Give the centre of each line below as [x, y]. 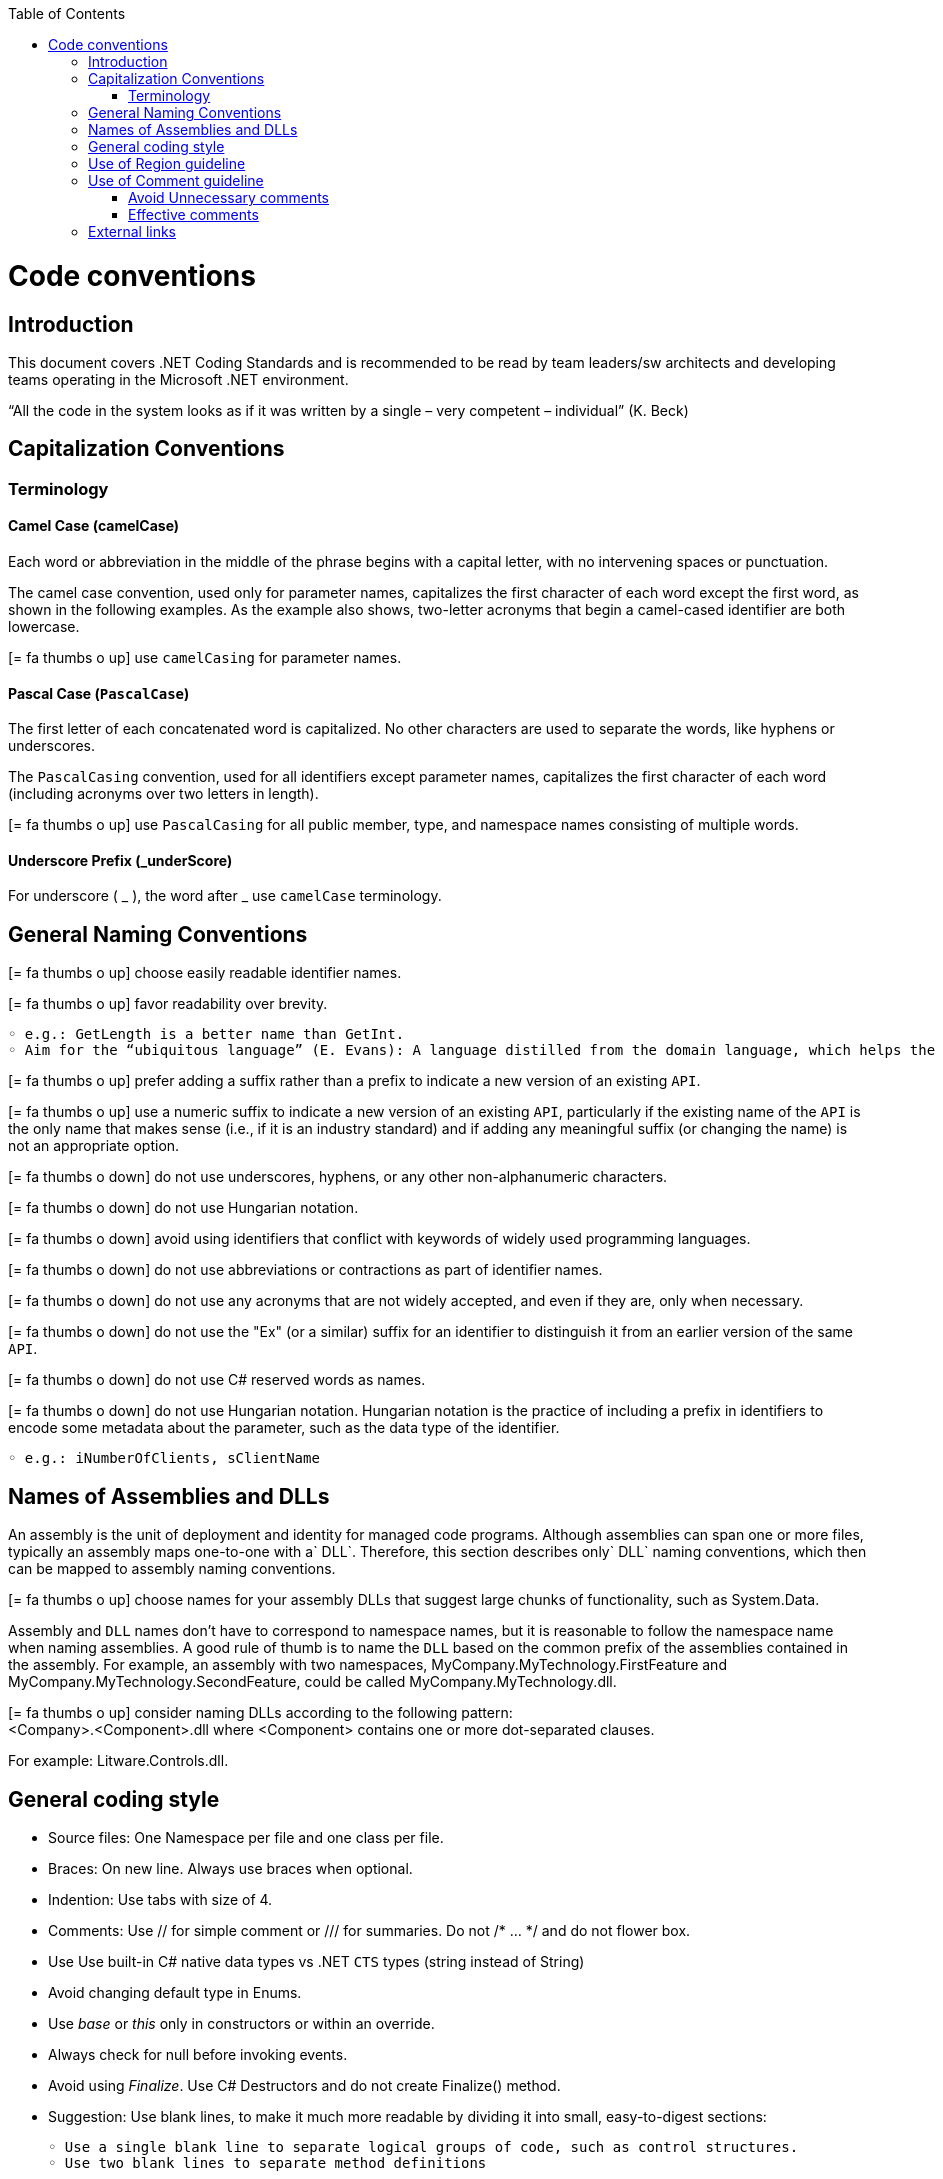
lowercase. [44, 626]
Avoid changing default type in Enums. [175, 1992]
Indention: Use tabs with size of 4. [160, 1899]
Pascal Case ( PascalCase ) [99, 693]
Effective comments [193, 214]
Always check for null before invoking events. [198, 2054]
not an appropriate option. [94, 1146]
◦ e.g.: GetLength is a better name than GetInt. [206, 1034]
